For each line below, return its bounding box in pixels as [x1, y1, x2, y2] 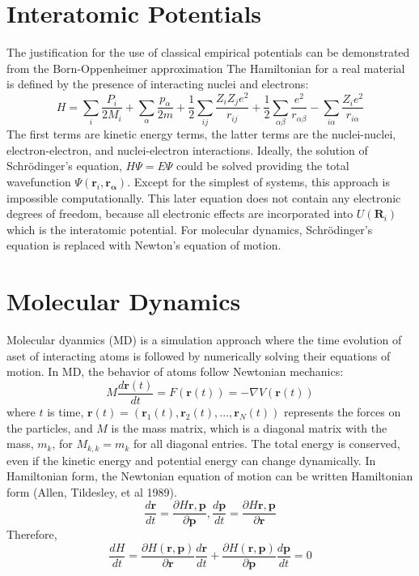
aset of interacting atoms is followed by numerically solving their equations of [6, 347, 391, 364]
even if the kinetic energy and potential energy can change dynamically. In [6, 451, 376, 468]
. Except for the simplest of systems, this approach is [127, 173, 390, 190]
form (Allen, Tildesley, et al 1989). [6, 483, 177, 500]
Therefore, [6, 526, 57, 543]
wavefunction [6, 173, 71, 190]
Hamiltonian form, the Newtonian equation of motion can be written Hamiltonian [6, 467, 413, 484]
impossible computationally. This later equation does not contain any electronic [6, 189, 401, 206]
